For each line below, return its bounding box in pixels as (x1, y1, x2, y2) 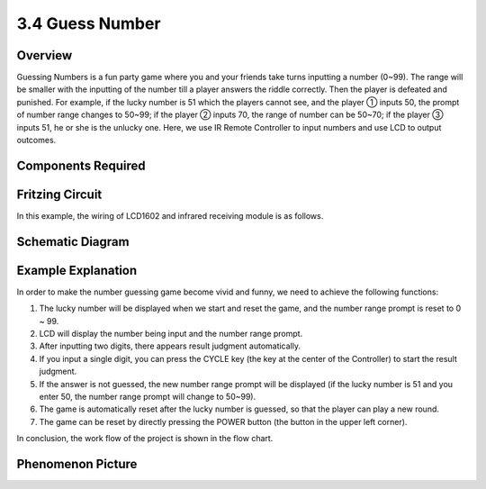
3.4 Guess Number (16, 14, 161, 33)
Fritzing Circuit (16, 186, 103, 202)
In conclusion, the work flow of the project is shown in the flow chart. (16, 433, 274, 444)
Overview (16, 48, 73, 63)
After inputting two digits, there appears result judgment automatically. (39, 340, 301, 351)
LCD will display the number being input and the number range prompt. (39, 329, 303, 340)
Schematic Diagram (16, 234, 130, 249)
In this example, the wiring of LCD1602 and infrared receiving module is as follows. (16, 210, 324, 221)
